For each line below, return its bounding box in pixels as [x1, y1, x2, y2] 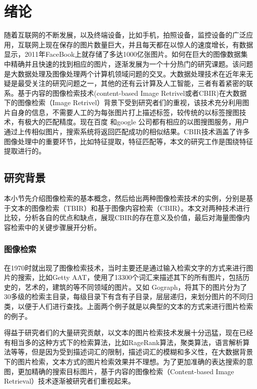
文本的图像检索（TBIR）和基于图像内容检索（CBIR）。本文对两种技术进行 [10, 202, 250, 213]
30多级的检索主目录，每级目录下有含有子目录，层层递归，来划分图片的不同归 [4, 291, 253, 302]
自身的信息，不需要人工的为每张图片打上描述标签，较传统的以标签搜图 [10, 107, 239, 117]
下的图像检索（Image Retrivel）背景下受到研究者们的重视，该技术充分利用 [4, 97, 243, 108]
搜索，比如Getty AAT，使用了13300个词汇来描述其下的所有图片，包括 [17, 272, 243, 282]
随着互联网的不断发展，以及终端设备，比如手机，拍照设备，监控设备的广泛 [4, 30, 246, 40]
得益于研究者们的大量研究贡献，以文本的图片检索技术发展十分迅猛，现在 [4, 327, 239, 338]
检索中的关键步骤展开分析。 [10, 222, 101, 232]
